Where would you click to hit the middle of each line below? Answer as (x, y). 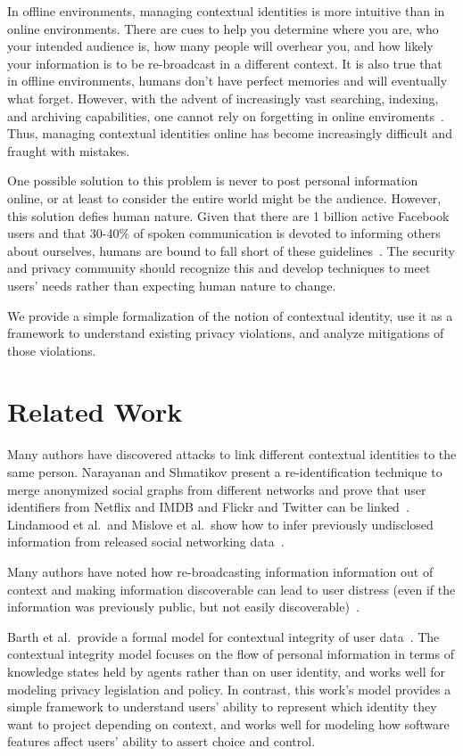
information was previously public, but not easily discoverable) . (183, 607)
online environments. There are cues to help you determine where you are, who (223, 28)
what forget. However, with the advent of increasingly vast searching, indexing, (223, 98)
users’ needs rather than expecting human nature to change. (172, 285)
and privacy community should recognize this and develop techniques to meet (219, 268)
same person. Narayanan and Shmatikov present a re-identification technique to (225, 472)
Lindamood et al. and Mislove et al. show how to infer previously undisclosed (220, 524)
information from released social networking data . (146, 542)
